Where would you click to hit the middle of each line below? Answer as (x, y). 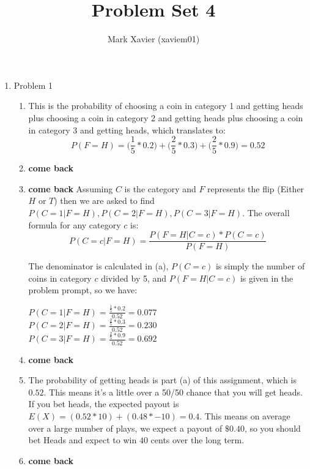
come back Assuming (71, 188)
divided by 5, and (134, 278)
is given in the (267, 278)
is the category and (160, 188)
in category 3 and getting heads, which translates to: (127, 129)
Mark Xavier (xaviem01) (153, 39)
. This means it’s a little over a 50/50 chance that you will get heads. (173, 392)
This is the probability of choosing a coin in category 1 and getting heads (166, 106)
